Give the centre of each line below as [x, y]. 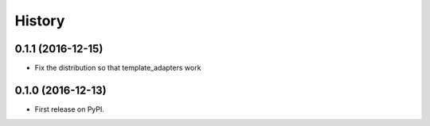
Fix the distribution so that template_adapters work [118, 68]
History [40, 21]
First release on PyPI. [70, 109]
